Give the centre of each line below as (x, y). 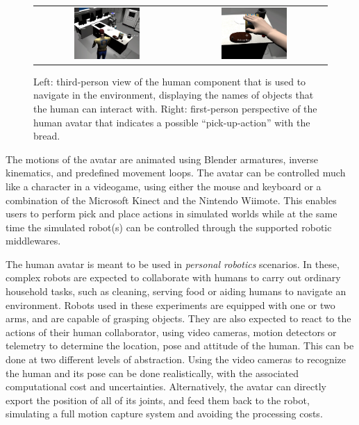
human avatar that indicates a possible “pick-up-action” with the (172, 122)
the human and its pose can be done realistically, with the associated (152, 373)
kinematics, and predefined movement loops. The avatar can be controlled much (176, 173)
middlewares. (33, 241)
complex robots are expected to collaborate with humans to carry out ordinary (173, 277)
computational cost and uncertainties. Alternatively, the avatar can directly (166, 386)
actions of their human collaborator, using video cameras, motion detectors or (171, 332)
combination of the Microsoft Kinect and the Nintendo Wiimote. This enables (171, 200)
